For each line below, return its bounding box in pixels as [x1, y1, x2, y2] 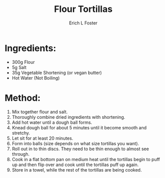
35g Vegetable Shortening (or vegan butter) [11, 70, 102, 76]
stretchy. [11, 130, 30, 136]
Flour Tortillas [54, 3, 113, 15]
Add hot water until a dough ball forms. [11, 119, 93, 125]
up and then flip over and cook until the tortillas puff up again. [11, 162, 139, 168]
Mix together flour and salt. [11, 108, 68, 115]
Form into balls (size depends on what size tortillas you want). [11, 140, 139, 146]
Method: [4, 92, 41, 103]
